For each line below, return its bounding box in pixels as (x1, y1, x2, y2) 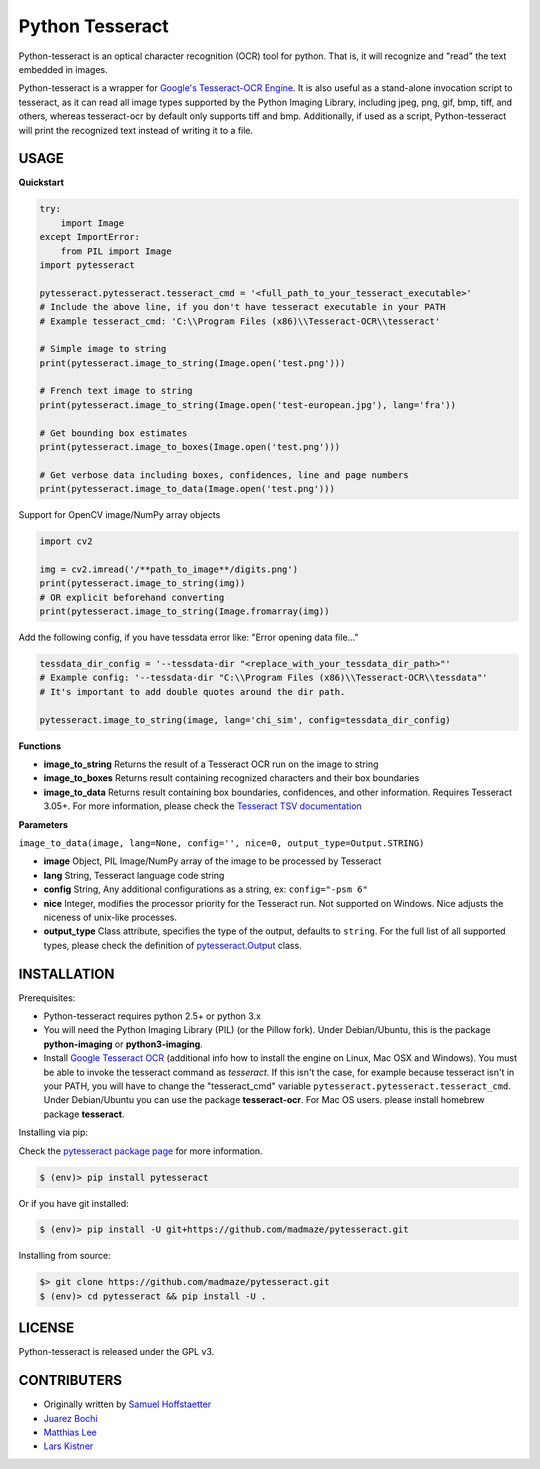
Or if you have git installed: (18, 1197, 129, 1209)
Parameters (18, 818, 69, 830)
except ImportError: (39, 231, 140, 243)
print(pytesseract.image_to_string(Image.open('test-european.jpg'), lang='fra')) (39, 399, 457, 410)
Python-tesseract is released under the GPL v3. (18, 1346, 215, 1358)
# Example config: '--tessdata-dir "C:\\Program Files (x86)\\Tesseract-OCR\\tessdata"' (39, 672, 489, 684)
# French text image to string (39, 385, 194, 397)
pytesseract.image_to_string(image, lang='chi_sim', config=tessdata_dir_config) (39, 714, 452, 725)
